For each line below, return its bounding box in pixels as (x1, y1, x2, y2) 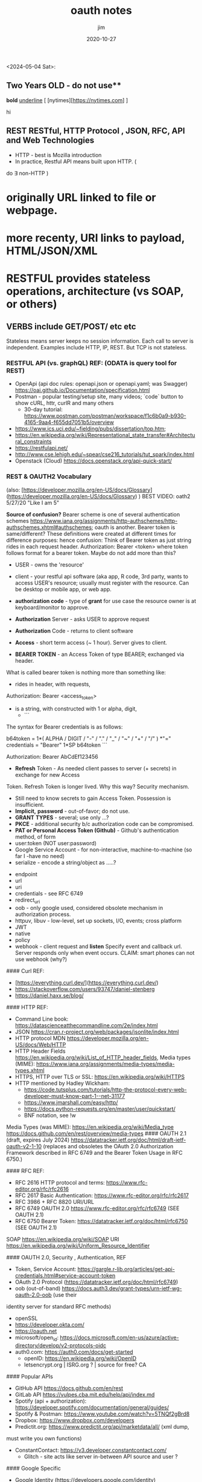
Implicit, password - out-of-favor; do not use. (14, 808, 130, 815)
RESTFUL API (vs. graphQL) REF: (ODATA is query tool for (6, 359, 177, 367)
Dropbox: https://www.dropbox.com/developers (14, 1416, 134, 1424)
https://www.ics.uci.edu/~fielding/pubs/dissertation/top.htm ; (14, 425, 166, 432)
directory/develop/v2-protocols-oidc (14, 1342, 107, 1349)
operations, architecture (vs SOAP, (6, 285, 184, 298)
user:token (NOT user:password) (14, 840, 97, 847)
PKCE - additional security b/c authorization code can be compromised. (14, 821, 194, 828)
